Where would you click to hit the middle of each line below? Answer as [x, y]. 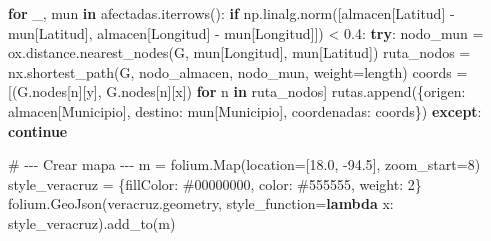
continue [38, 130]
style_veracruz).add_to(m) [92, 222]
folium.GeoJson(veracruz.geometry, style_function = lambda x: [201, 203]
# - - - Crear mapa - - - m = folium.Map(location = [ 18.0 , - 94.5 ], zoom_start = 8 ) [244, 164]
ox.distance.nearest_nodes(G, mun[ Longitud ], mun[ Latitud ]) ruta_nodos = [239, 52]
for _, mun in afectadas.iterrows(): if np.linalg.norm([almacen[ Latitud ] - [231, 13]
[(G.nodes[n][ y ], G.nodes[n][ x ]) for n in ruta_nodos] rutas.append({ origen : [237, 91]
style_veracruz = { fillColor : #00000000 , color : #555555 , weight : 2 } [215, 183]
